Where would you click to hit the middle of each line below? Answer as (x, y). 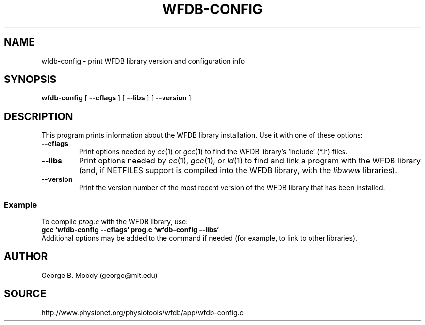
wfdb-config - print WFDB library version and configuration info (143, 61)
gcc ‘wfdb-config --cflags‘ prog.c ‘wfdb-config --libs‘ (130, 230)
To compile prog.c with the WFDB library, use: (115, 222)
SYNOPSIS (30, 80)
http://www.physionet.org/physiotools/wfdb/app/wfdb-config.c (142, 312)
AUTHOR (26, 257)
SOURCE (25, 294)
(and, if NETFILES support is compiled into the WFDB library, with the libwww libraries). (238, 171)
